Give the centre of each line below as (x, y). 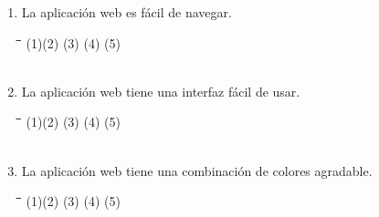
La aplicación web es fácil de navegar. (126, 12)
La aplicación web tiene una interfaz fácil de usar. (161, 91)
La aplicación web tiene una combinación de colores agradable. (197, 170)
